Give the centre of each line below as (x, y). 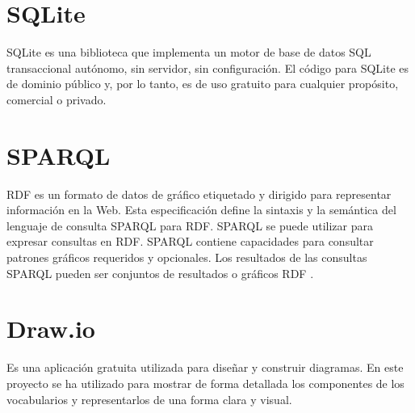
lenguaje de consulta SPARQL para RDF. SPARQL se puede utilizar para (190, 225)
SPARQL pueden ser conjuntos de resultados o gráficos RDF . (160, 273)
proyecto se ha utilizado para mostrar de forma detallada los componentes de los (205, 383)
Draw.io (51, 329)
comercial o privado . (57, 99)
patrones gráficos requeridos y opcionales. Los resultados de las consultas (187, 257)
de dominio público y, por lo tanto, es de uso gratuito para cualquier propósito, (203, 84)
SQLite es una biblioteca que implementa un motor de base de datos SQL (189, 52)
